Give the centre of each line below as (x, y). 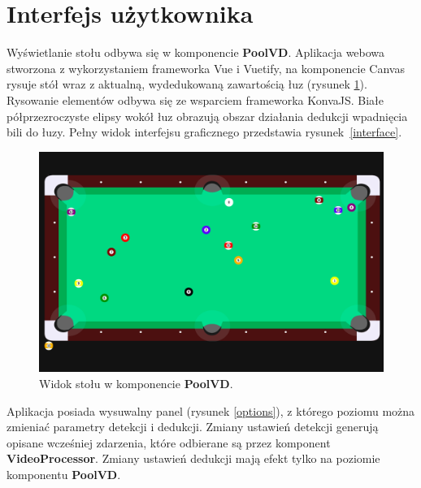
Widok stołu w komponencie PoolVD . (136, 383)
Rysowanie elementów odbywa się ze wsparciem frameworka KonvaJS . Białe (195, 99)
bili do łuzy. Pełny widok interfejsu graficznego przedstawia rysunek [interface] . (204, 132)
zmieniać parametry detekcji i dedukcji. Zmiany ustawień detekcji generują (193, 427)
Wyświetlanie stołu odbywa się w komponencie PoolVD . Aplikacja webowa (196, 52)
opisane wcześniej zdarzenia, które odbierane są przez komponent (169, 442)
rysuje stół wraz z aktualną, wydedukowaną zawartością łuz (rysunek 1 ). (187, 84)
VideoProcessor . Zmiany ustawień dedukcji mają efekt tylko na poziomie (193, 458)
